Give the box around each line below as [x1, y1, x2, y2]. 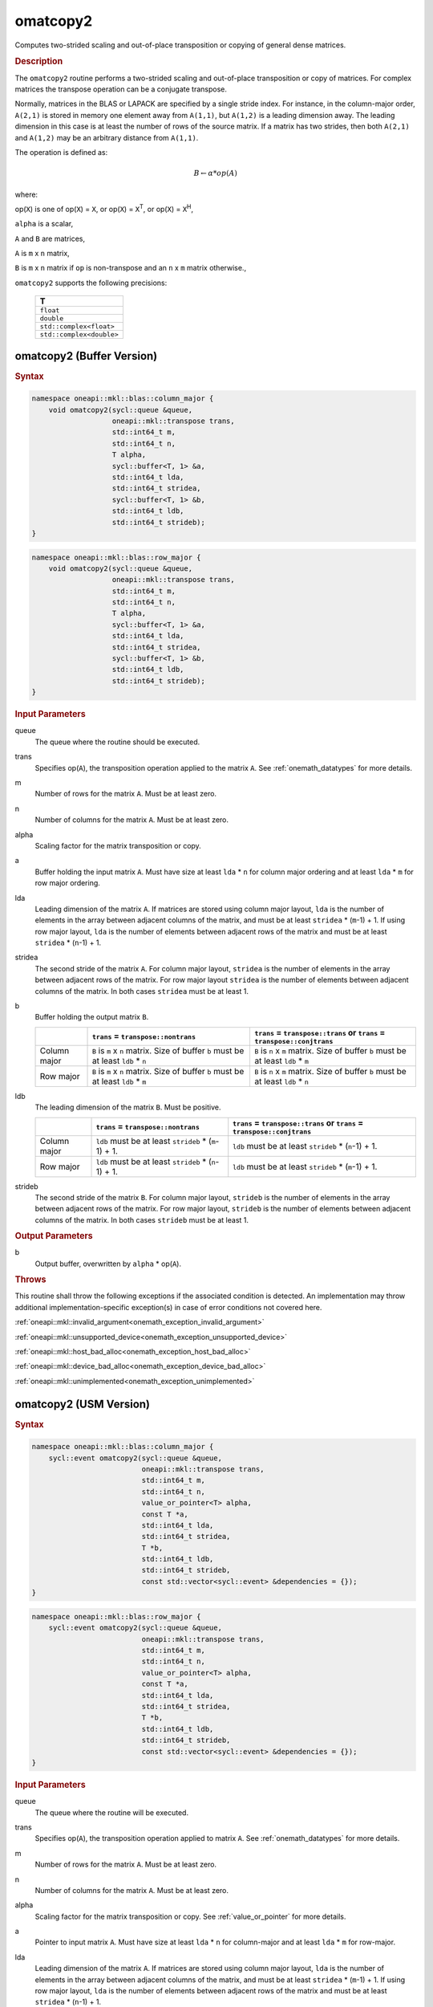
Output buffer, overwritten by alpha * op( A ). [34, 1259, 182, 1268]
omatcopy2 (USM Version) [14, 1397, 151, 1411]
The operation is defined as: [14, 147, 108, 157]
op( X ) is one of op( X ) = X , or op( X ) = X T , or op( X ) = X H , [14, 203, 194, 214]
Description [14, 56, 63, 67]
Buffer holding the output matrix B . [34, 1012, 149, 1022]
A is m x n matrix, [14, 249, 70, 259]
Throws [14, 1274, 47, 1285]
